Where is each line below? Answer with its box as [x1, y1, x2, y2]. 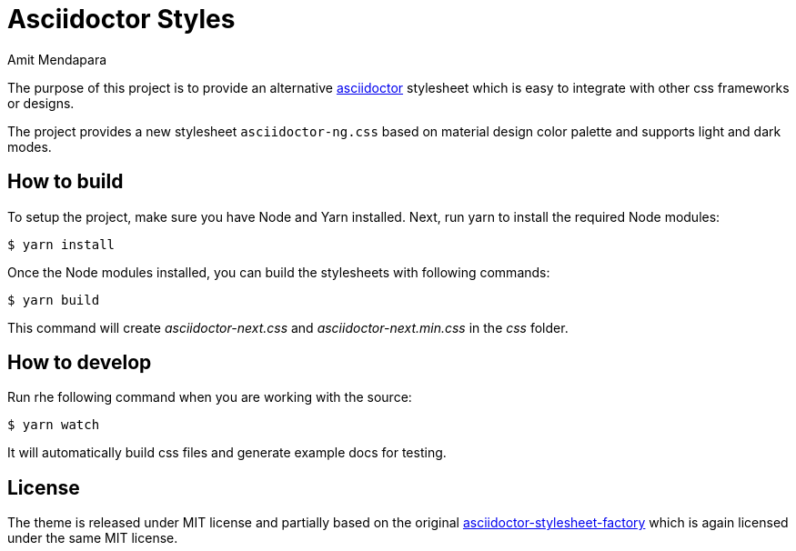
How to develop [7, 351, 152, 375]
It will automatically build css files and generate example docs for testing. [7, 445, 447, 461]
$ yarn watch [7, 417, 100, 433]
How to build [7, 170, 124, 194]
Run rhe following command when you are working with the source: [7, 389, 412, 406]
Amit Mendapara [7, 51, 107, 67]
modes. [7, 138, 52, 155]
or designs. [7, 95, 75, 111]
